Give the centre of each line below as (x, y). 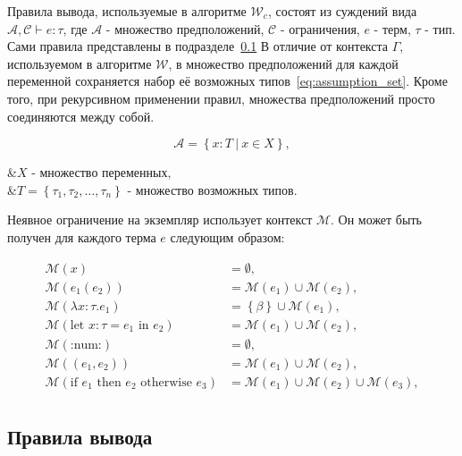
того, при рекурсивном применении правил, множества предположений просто (221, 98)
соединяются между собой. (81, 116)
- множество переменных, (101, 172)
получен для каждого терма (82, 236)
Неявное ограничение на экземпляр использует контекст (160, 220)
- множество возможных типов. (212, 189)
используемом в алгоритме (80, 63)
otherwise (166, 382)
